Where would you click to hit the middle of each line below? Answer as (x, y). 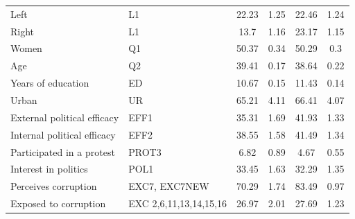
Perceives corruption (54, 186)
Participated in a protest (63, 151)
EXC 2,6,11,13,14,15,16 (177, 203)
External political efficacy (65, 117)
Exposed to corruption (58, 203)
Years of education (50, 83)
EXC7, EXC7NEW (169, 186)
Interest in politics (49, 169)
